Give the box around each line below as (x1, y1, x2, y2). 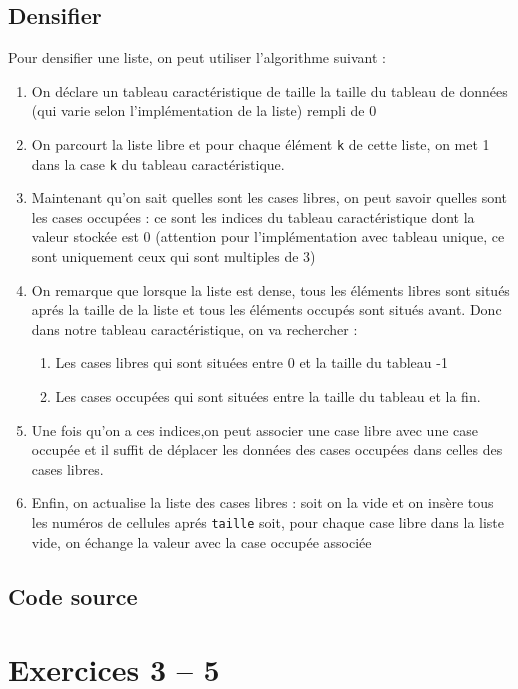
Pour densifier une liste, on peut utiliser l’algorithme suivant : (8, 47, 386, 68)
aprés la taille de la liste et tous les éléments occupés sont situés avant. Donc (31, 299, 502, 320)
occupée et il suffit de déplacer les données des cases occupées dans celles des (31, 439, 503, 460)
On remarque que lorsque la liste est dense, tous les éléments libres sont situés (31, 279, 510, 300)
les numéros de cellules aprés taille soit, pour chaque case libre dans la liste (31, 512, 505, 533)
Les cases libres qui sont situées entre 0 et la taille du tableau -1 (55, 352, 448, 373)
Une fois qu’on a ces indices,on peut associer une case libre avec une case (31, 419, 479, 440)
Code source (8, 580, 138, 611)
